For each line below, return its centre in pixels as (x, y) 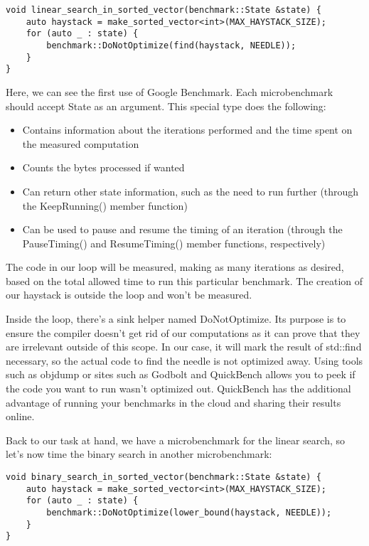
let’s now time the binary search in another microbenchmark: (139, 454)
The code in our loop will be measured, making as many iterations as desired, (175, 267)
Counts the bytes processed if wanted (103, 167)
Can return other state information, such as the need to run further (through (191, 191)
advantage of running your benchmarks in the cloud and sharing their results (173, 402)
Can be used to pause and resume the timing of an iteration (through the (182, 229)
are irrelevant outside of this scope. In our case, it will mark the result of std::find (184, 347)
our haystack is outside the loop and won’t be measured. (129, 295)
